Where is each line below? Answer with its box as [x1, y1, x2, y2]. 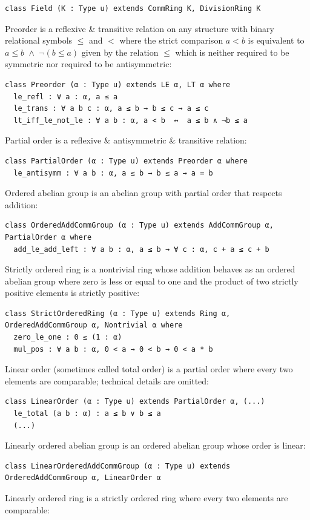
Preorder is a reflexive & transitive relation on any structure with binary [5, 22, 274, 35]
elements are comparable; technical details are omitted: [5, 374, 209, 387]
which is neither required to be [175, 45, 289, 58]
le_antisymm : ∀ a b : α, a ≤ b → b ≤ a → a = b [13, 168, 213, 177]
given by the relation [81, 45, 159, 58]
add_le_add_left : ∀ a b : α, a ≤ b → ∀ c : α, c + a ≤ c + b [13, 245, 269, 254]
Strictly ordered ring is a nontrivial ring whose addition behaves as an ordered [5, 263, 295, 275]
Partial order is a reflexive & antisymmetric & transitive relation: [5, 134, 247, 146]
